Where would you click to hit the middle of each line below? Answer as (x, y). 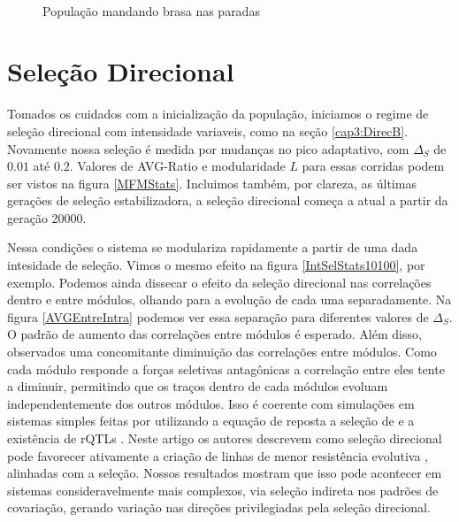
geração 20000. (47, 217)
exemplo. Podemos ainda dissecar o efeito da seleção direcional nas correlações (219, 282)
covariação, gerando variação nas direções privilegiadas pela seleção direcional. (219, 507)
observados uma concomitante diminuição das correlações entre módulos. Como (222, 352)
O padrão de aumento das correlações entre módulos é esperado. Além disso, (214, 334)
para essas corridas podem (373, 166)
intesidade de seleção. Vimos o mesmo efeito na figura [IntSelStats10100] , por (216, 265)
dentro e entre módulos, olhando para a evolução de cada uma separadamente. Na (229, 299)
